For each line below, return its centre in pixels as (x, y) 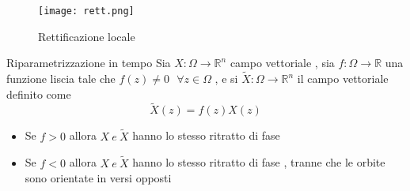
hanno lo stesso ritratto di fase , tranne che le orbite (259, 162)
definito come (39, 94)
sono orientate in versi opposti (98, 178)
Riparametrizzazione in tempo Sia (89, 63)
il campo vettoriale (343, 79)
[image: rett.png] (86, 11)
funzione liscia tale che (61, 79)
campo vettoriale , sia (282, 63)
